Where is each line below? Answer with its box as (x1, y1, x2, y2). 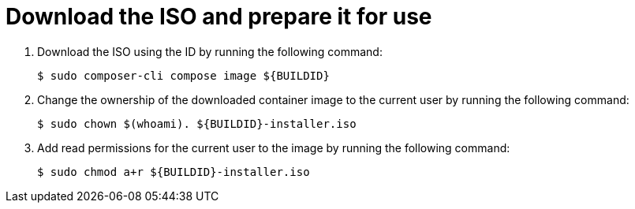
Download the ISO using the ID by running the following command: (37, 44, 383, 58)
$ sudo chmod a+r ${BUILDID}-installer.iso (37, 165, 310, 178)
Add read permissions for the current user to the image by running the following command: (37, 140, 510, 155)
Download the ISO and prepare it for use (6, 3, 432, 30)
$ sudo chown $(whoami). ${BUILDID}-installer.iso (37, 117, 357, 130)
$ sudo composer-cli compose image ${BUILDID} (37, 69, 330, 82)
